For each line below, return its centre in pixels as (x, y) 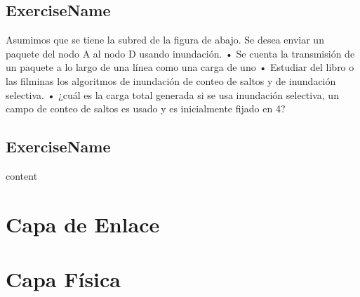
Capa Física (63, 279)
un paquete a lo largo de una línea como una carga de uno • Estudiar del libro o (180, 67)
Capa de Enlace (83, 224)
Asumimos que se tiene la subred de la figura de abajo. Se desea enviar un (165, 40)
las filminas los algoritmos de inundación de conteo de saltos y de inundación (171, 80)
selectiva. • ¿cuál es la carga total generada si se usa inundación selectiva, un (172, 94)
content (22, 175)
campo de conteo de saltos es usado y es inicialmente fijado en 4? (146, 108)
